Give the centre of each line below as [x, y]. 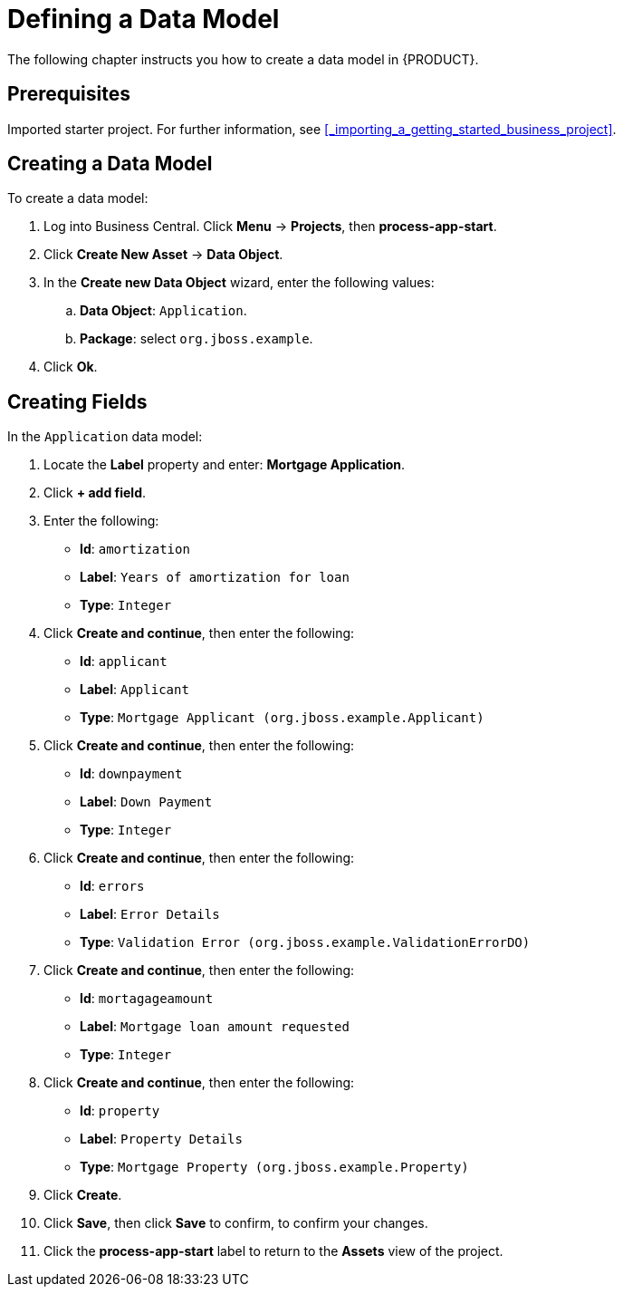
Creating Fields [77, 401]
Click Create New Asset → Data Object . [163, 255]
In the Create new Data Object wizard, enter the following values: [239, 283]
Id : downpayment [131, 774]
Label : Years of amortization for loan [215, 577]
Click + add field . [95, 493]
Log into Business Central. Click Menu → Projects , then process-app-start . [270, 227]
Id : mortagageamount [147, 999]
